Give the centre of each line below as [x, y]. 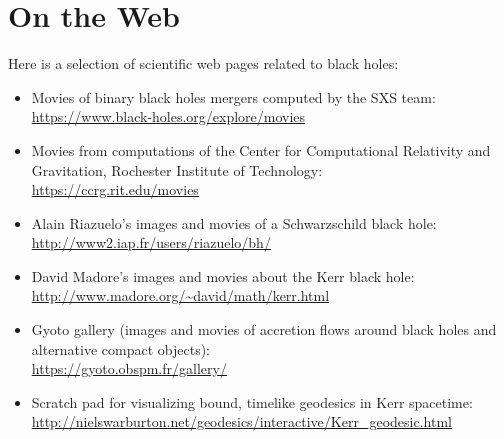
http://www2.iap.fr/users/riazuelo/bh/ [151, 242]
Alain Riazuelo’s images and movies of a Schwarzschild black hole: [234, 222]
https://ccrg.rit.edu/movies [115, 189]
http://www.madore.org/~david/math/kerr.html [180, 295]
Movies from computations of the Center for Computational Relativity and [261, 149]
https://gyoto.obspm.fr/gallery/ [129, 368]
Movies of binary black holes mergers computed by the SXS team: [233, 96]
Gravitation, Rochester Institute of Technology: [177, 169]
